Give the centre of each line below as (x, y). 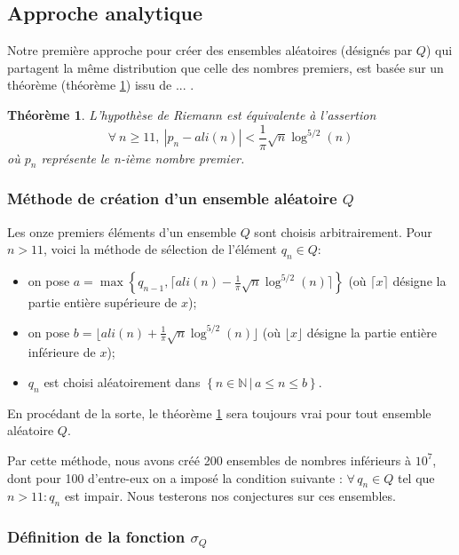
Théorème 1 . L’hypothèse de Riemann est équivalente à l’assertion (192, 114)
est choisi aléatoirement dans (122, 382)
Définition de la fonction (96, 537)
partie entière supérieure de (103, 302)
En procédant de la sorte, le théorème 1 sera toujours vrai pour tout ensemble (219, 412)
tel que (416, 477)
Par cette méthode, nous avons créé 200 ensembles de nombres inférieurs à (209, 460)
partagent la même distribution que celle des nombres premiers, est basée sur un (226, 67)
